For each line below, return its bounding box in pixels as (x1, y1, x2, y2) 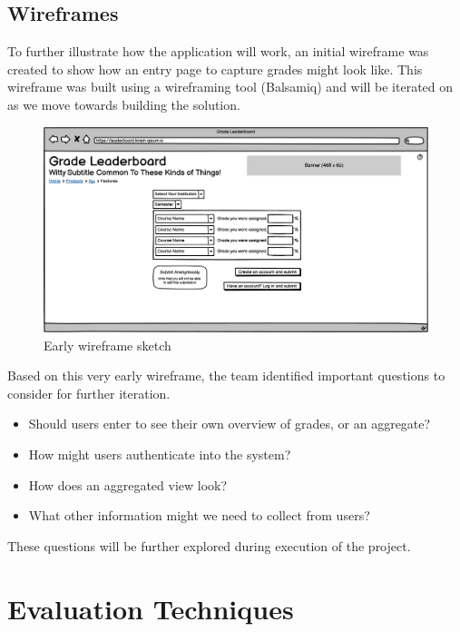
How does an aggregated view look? (28, 475, 228, 494)
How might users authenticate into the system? (28, 445, 291, 464)
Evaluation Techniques (7, 589, 294, 627)
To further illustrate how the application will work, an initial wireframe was (7, 42, 429, 61)
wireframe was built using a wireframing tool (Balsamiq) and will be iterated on (7, 77, 454, 96)
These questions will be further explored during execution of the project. (7, 536, 411, 555)
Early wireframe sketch (44, 335, 171, 354)
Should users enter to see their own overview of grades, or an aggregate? (28, 414, 431, 433)
